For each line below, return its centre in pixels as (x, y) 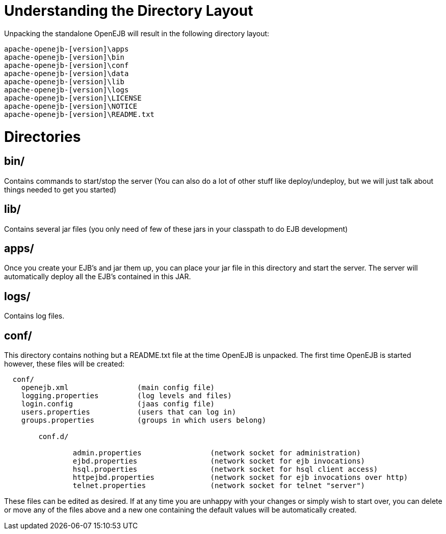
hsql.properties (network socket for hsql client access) (225, 469)
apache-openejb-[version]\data (67, 73)
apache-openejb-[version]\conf (67, 65)
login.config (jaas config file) (118, 404)
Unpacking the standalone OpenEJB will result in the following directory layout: (137, 33)
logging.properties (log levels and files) (126, 396)
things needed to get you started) (60, 189)
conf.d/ (54, 437)
